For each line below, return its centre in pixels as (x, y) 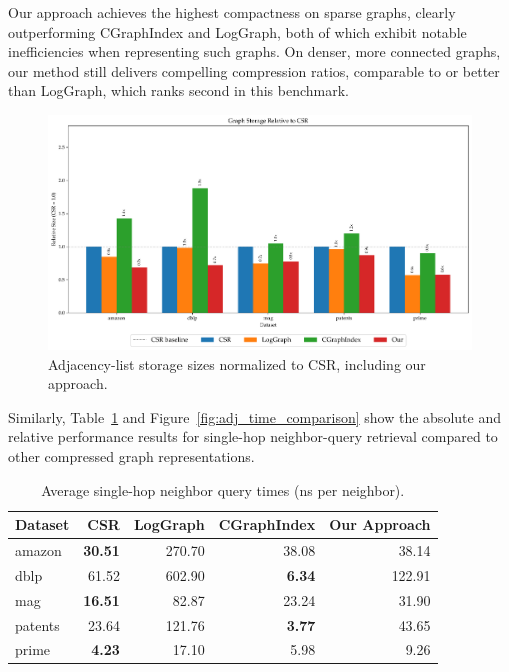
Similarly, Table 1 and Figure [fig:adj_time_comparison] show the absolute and (254, 416)
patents (37, 624)
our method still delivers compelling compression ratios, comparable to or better (254, 70)
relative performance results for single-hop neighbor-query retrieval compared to (253, 436)
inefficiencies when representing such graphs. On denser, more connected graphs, (254, 51)
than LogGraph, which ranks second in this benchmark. (178, 90)
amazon (38, 549)
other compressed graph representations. (131, 455)
